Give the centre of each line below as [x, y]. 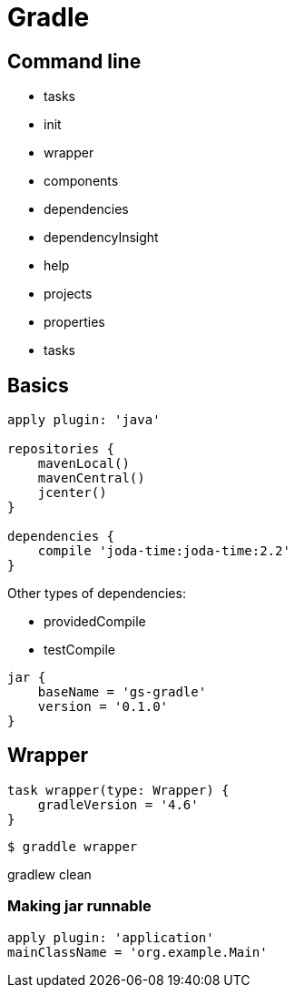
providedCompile [95, 622]
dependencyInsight [101, 238]
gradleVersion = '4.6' [118, 804]
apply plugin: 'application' [111, 937]
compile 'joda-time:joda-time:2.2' [164, 551]
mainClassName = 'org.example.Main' [138, 952]
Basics [38, 385]
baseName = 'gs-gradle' [122, 692]
